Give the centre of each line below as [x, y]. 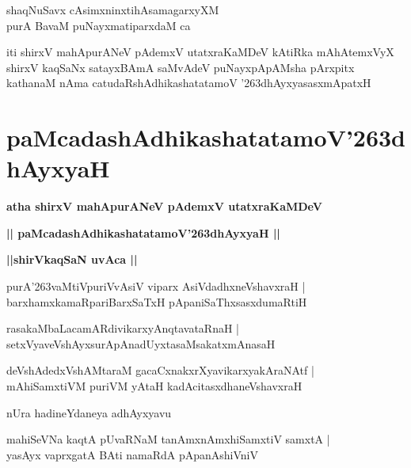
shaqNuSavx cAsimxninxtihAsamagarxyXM [113, 10]
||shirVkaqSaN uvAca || [72, 259]
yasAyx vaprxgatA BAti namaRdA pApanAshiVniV [132, 454]
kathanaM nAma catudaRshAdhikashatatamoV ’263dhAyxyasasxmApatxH [189, 83]
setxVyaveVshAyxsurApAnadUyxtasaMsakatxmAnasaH [141, 343]
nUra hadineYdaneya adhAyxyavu [89, 412]
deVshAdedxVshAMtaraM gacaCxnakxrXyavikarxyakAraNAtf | [160, 370]
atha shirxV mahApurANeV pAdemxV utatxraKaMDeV [164, 206]
